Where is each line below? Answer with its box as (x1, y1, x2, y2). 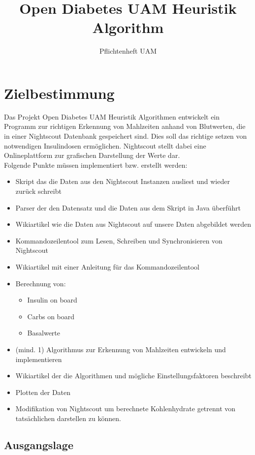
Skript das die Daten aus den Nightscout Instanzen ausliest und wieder (15, 176, 230, 186)
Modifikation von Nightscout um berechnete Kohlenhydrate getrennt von (15, 403, 236, 414)
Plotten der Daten (15, 387, 71, 397)
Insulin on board (27, 295, 77, 305)
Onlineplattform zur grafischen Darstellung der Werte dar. (4, 150, 180, 160)
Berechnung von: (15, 278, 66, 288)
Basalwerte (27, 328, 60, 338)
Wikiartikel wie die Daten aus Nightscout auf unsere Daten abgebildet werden (15, 219, 252, 229)
